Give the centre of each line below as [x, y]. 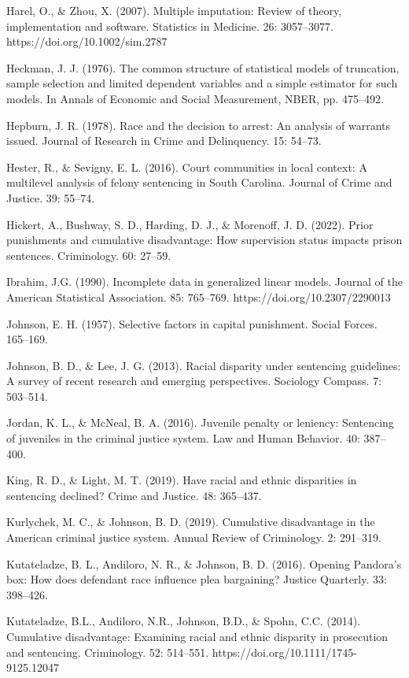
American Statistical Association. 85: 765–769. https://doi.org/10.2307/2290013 [199, 296]
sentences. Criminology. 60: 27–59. [89, 255]
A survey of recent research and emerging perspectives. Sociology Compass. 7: [194, 381]
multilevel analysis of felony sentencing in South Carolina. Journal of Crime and [199, 182]
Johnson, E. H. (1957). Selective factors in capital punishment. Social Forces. [192, 323]
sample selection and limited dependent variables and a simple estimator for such [202, 83]
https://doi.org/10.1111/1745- [284, 652]
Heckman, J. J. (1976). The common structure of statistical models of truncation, [203, 67]
